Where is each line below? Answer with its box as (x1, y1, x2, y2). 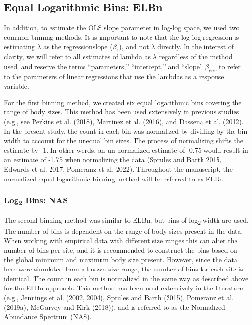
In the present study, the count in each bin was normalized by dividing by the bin (4, 126, 248, 136)
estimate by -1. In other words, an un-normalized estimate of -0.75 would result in (4, 144, 248, 155)
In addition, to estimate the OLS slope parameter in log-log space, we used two (4, 22, 240, 33)
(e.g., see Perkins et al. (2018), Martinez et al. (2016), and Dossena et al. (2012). (4, 116, 244, 126)
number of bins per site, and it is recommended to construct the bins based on (4, 245, 237, 255)
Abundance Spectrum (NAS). (4, 311, 92, 322)
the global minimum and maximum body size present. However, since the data (4, 254, 237, 264)
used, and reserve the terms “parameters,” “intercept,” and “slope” (4, 61, 203, 71)
